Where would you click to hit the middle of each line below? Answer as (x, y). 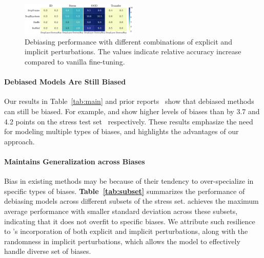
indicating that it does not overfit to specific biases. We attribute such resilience (130, 221)
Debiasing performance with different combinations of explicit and (128, 41)
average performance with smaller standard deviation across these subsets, (121, 211)
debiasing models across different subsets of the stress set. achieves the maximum (131, 201)
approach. (19, 141)
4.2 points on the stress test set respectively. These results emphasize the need (129, 121)
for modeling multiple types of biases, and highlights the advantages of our (121, 131)
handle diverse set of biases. (48, 251)
